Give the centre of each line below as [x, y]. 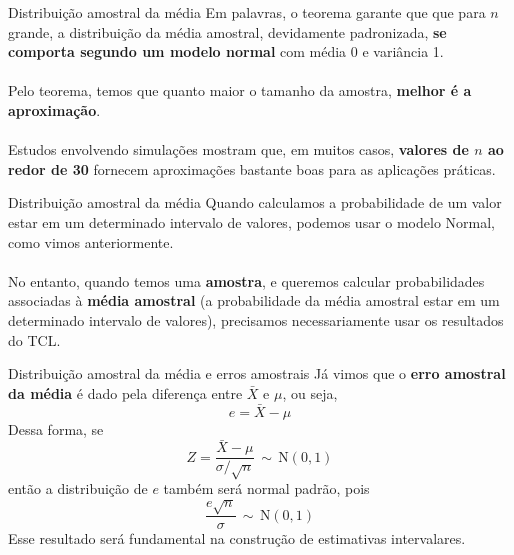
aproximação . [54, 109]
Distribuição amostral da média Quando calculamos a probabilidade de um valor [255, 202]
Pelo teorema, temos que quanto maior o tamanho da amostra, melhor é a [240, 90]
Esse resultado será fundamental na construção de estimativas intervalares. [237, 538]
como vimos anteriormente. [91, 241]
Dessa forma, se [56, 428]
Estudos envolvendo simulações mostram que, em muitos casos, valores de [238, 149]
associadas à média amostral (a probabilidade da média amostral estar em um [254, 300]
